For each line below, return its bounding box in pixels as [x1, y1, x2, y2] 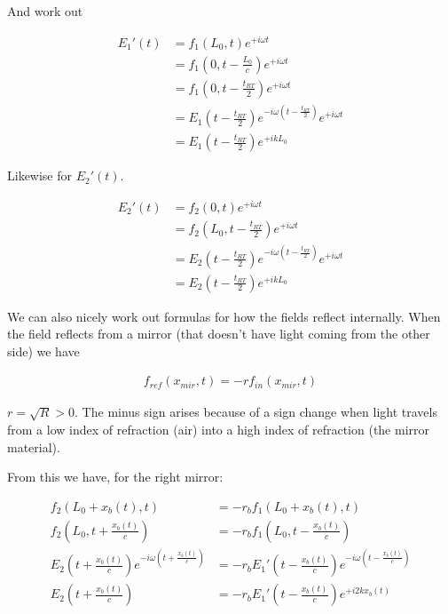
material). [7, 437, 60, 456]
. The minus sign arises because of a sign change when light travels [75, 403, 437, 421]
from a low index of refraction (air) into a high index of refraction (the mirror [7, 420, 430, 439]
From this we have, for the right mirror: [7, 467, 224, 486]
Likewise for [7, 166, 73, 185]
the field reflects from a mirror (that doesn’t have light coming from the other [7, 324, 430, 343]
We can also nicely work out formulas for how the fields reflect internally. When [7, 307, 441, 325]
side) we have [7, 341, 80, 360]
